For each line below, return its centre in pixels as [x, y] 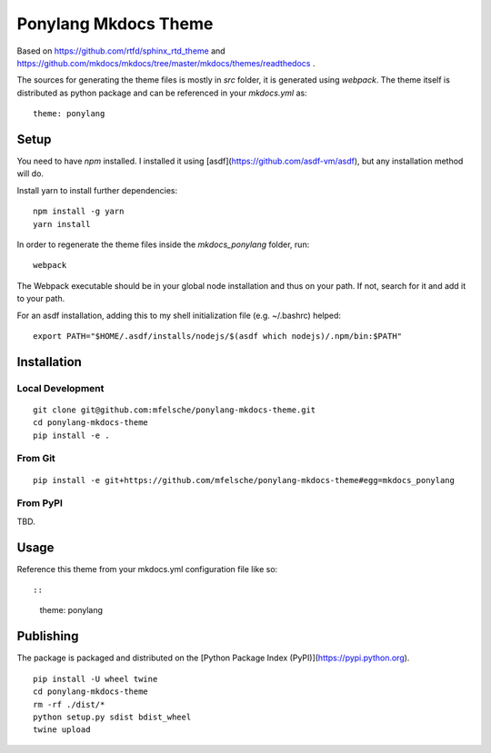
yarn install [62, 224]
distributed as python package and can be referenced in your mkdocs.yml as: [162, 93]
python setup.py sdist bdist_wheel [112, 717]
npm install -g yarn [79, 212]
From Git [36, 459]
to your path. [41, 299]
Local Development [60, 388]
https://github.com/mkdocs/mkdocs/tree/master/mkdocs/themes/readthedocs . [166, 63]
